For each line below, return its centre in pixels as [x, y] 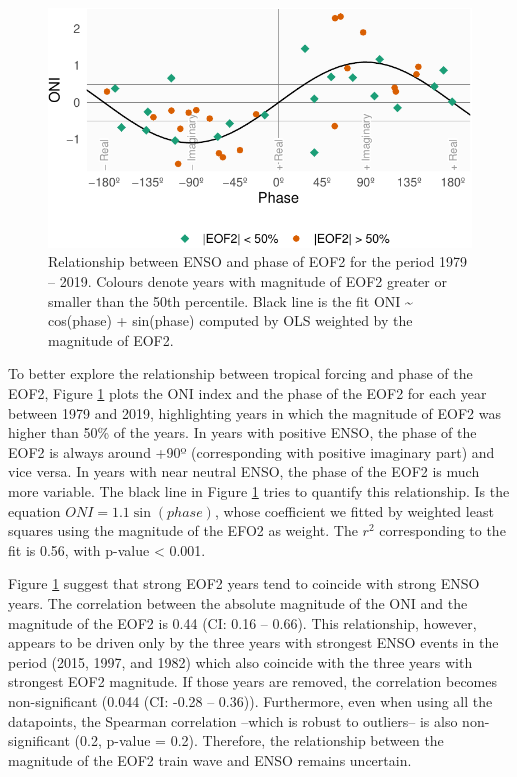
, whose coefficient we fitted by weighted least [354, 510]
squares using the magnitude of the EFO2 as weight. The [183, 530]
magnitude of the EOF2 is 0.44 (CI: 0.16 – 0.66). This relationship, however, [242, 622]
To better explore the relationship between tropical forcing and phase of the [240, 373]
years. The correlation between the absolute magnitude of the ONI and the [238, 602]
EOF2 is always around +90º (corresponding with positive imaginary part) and [251, 451]
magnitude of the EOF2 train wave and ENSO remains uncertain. [210, 759]
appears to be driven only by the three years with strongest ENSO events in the [253, 642]
